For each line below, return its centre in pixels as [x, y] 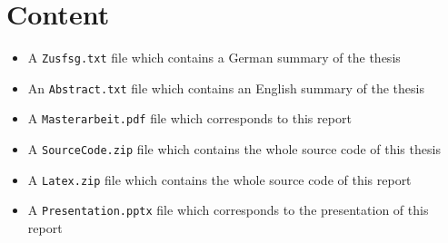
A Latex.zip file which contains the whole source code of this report [219, 179]
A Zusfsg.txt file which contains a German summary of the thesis [214, 58]
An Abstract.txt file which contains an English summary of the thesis [226, 87]
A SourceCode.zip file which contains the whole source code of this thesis [234, 149]
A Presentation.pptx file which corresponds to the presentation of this [228, 210]
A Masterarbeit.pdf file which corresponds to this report [189, 118]
